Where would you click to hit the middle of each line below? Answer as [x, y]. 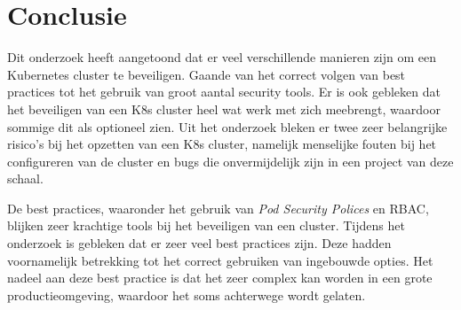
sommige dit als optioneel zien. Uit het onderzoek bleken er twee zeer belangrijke [227, 126]
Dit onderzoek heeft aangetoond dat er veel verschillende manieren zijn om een [222, 57]
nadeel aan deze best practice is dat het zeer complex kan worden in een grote [220, 278]
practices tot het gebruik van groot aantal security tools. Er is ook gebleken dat [224, 92]
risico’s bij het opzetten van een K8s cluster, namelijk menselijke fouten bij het [222, 144]
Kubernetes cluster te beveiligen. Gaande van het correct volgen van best [207, 74]
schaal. [25, 178]
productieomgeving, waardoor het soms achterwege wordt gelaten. [187, 294]
